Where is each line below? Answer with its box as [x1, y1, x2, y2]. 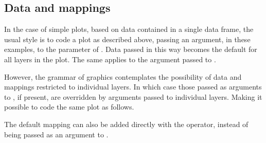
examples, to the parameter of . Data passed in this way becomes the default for [4, 44, 257, 55]
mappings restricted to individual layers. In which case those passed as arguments [4, 81, 262, 92]
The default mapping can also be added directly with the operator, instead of [4, 118, 249, 129]
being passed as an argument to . [4, 129, 109, 139]
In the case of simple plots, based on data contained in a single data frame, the [4, 24, 254, 34]
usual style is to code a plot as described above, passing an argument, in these [4, 33, 251, 44]
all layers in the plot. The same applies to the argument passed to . [4, 53, 216, 64]
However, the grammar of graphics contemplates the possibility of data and [4, 71, 242, 82]
